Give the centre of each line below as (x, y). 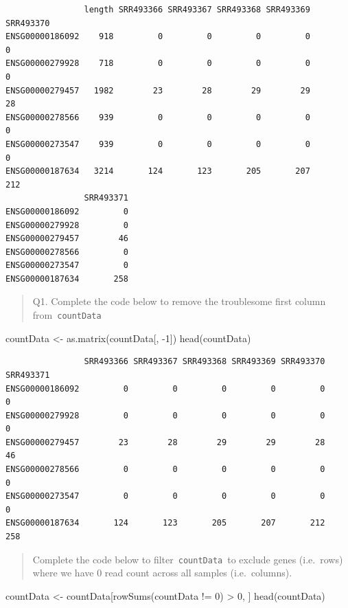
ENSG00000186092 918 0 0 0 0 (158, 37)
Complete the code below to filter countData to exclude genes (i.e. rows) (188, 559)
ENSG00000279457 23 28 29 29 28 (165, 442)
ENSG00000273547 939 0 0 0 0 (158, 144)
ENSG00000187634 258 (67, 279)
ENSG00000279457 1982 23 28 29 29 (158, 90)
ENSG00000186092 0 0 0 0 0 (165, 389)
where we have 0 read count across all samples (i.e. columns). (162, 573)
